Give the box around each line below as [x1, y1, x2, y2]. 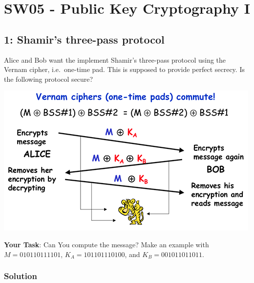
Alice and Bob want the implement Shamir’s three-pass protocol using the [4, 54, 226, 65]
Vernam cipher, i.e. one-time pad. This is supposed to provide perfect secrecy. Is [4, 64, 245, 74]
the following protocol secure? [4, 73, 93, 84]
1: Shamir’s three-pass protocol [4, 31, 165, 47]
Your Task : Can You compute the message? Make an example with [4, 239, 209, 249]
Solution [4, 270, 37, 282]
